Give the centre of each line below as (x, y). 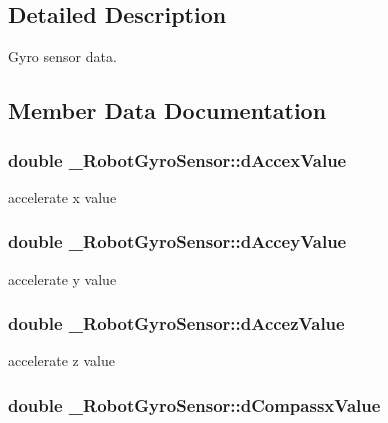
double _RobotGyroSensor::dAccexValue (177, 159)
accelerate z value (61, 360)
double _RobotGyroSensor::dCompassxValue (194, 404)
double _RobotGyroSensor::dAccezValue (176, 323)
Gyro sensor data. (62, 56)
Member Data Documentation (167, 110)
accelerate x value (62, 196)
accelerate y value (62, 278)
